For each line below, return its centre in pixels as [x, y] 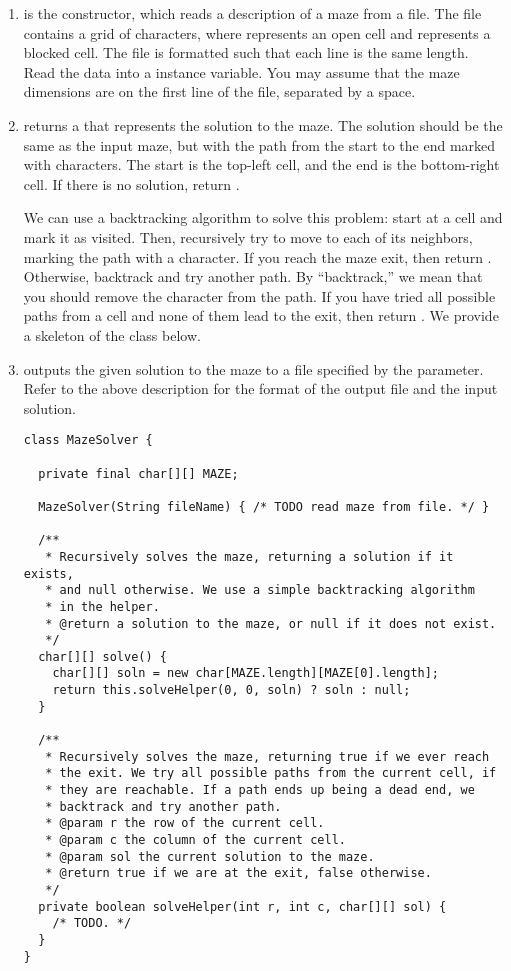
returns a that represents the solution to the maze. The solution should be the [263, 124]
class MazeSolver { [88, 440]
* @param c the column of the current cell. [195, 840]
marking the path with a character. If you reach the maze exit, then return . [257, 256]
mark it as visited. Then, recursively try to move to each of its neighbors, [248, 236]
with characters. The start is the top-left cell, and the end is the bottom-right [261, 164]
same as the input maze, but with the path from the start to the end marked [259, 144]
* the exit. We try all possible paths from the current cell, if [271, 773]
